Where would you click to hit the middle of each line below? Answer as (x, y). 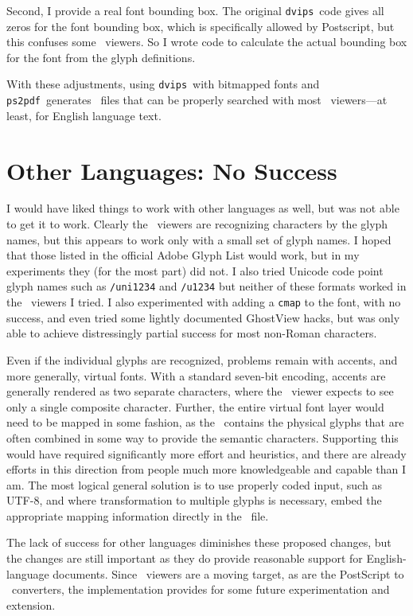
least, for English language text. (84, 115)
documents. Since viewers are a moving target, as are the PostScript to (228, 573)
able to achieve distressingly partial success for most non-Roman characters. (192, 333)
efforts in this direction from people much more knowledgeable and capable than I (206, 469)
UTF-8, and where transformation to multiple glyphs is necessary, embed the (194, 500)
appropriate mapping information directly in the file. (138, 515)
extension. (31, 604)
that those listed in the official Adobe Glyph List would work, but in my (183, 255)
